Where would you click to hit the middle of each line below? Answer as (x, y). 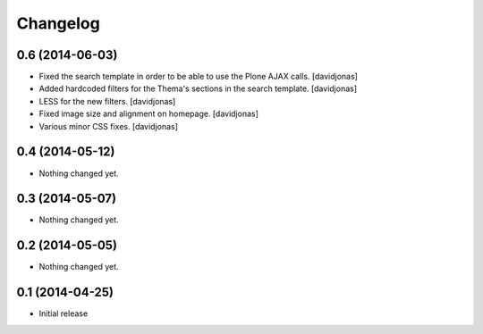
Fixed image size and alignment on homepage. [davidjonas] (149, 114)
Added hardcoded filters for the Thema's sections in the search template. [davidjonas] (198, 88)
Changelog (58, 23)
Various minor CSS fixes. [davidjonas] (109, 126)
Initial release (64, 313)
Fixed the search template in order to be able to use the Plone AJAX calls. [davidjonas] (198, 77)
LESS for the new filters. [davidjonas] (107, 101)
